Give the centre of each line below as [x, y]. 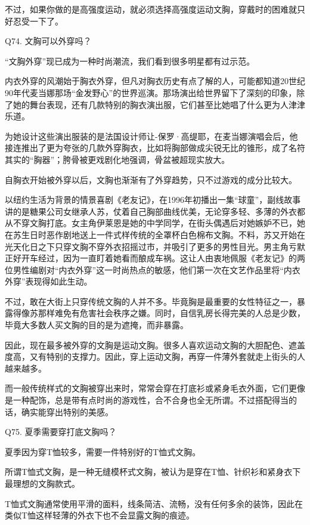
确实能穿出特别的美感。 [67, 411]
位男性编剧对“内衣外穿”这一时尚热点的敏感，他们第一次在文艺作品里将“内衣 [153, 269]
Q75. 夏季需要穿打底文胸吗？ [61, 432]
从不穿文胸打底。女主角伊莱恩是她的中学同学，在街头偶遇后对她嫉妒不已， [151, 223]
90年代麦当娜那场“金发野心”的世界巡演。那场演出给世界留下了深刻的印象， [151, 92]
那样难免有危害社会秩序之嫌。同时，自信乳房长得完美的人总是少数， [171, 313]
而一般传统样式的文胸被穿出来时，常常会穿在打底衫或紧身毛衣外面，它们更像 [155, 388]
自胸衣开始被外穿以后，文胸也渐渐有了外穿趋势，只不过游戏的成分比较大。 [151, 179]
